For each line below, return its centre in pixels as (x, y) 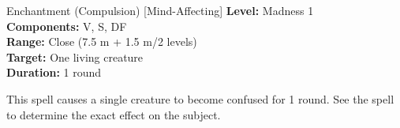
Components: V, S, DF (67, 26)
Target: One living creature (75, 56)
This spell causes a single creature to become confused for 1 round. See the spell (200, 98)
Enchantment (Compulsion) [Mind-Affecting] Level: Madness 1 (160, 10)
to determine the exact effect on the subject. (114, 114)
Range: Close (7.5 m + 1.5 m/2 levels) (102, 41)
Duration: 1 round (54, 72)
